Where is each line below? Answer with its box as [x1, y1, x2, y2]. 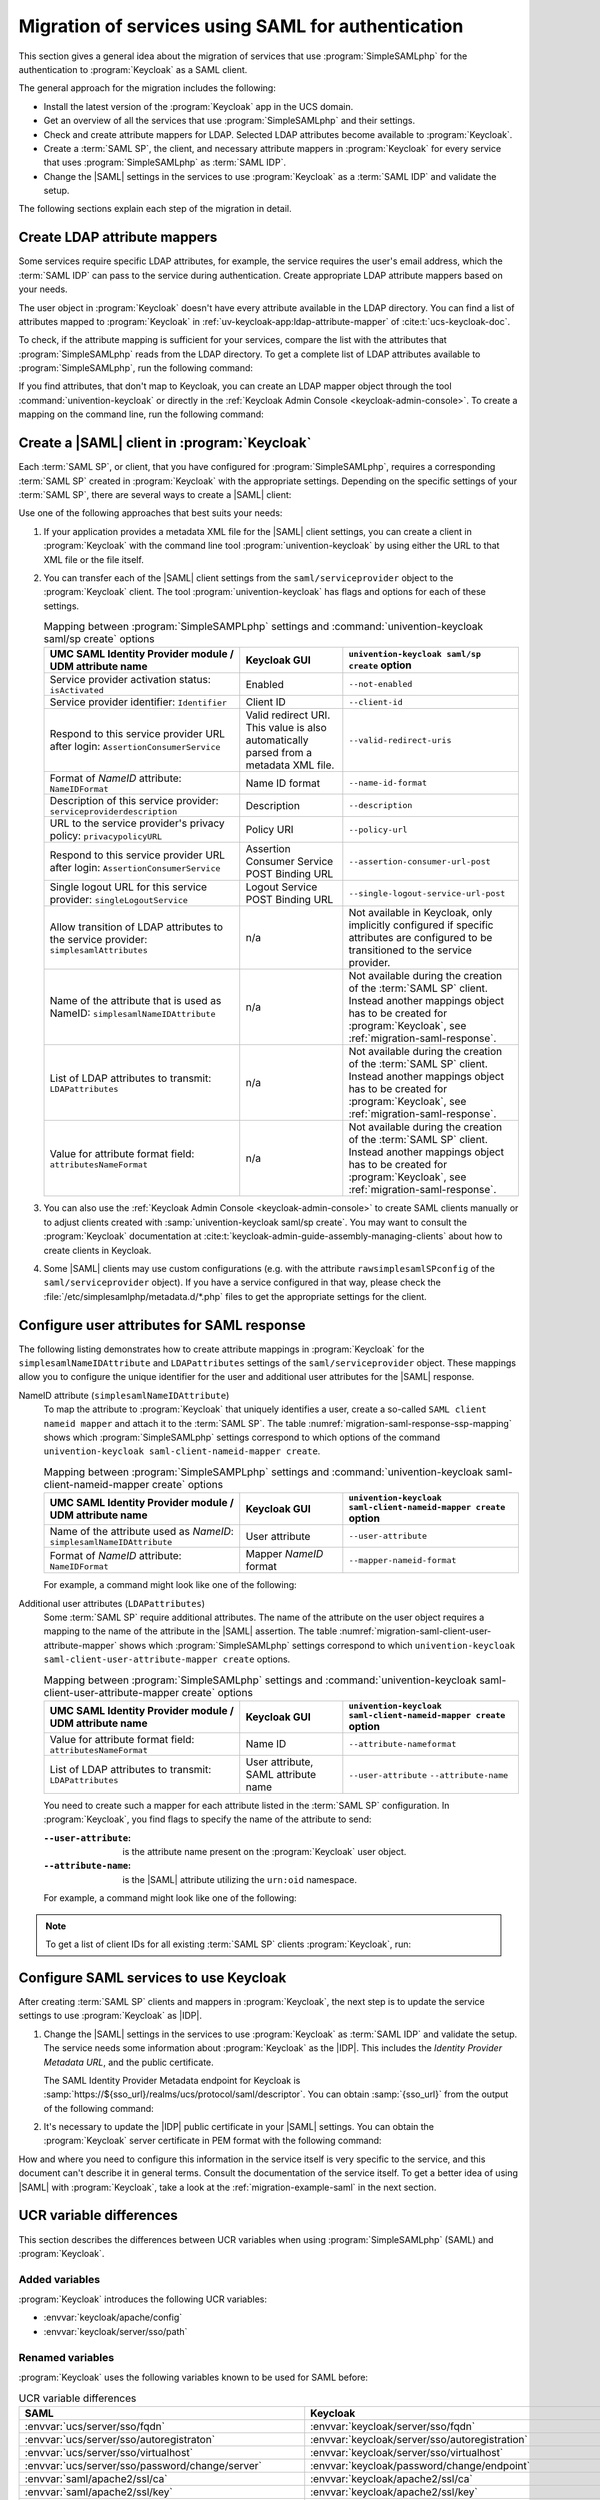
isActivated [49, 685, 104, 696]
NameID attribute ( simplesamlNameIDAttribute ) [18, 1389, 230, 1401]
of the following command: [43, 2102, 154, 2114]
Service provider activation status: [49, 673, 212, 687]
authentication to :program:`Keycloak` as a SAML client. [18, 63, 248, 75]
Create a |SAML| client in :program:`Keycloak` [18, 435, 312, 452]
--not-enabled [348, 679, 413, 690]
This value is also [245, 721, 327, 735]
